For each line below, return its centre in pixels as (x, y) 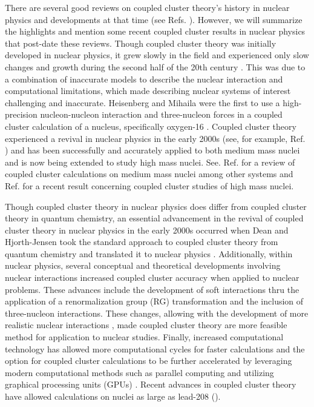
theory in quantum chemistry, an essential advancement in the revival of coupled (154, 218)
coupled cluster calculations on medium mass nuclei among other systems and (149, 174)
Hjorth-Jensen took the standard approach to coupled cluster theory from (142, 242)
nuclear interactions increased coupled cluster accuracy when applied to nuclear (152, 277)
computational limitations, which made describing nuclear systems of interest (148, 91)
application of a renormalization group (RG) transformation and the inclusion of (154, 301)
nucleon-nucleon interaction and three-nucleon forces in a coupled (161, 114)
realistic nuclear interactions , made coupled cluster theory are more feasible (146, 325)
